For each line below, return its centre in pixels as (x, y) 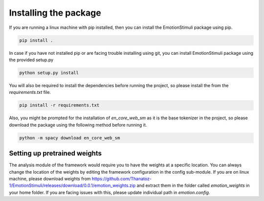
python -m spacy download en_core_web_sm (70, 138)
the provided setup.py (31, 60)
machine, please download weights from (50, 179)
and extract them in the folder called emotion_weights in (193, 185)
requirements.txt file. (30, 92)
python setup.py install (49, 73)
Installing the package (55, 13)
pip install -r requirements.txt (59, 105)
